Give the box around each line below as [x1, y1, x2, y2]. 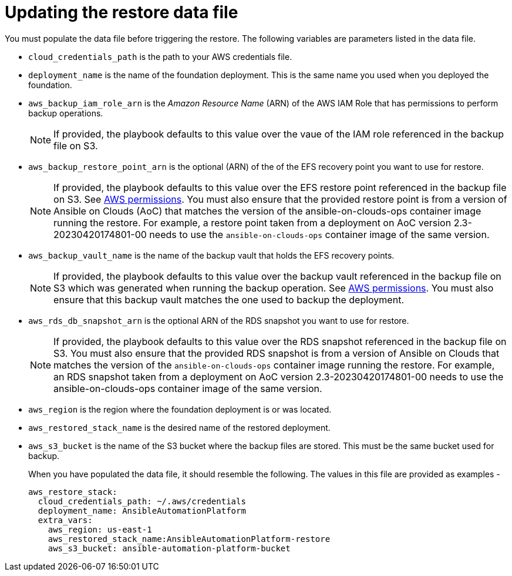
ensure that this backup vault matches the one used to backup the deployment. [53, 293, 404, 306]
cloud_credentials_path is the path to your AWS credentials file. [28, 51, 292, 62]
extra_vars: [38, 515, 93, 525]
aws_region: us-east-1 [48, 524, 152, 534]
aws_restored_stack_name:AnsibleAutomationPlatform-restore [48, 534, 331, 544]
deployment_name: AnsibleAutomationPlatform [38, 505, 246, 515]
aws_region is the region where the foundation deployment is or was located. [28, 404, 332, 414]
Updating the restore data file [5, 2, 238, 22]
